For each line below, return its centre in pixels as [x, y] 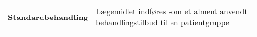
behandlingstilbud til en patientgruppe [162, 22]
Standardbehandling [48, 17]
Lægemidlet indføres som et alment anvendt [171, 11]
